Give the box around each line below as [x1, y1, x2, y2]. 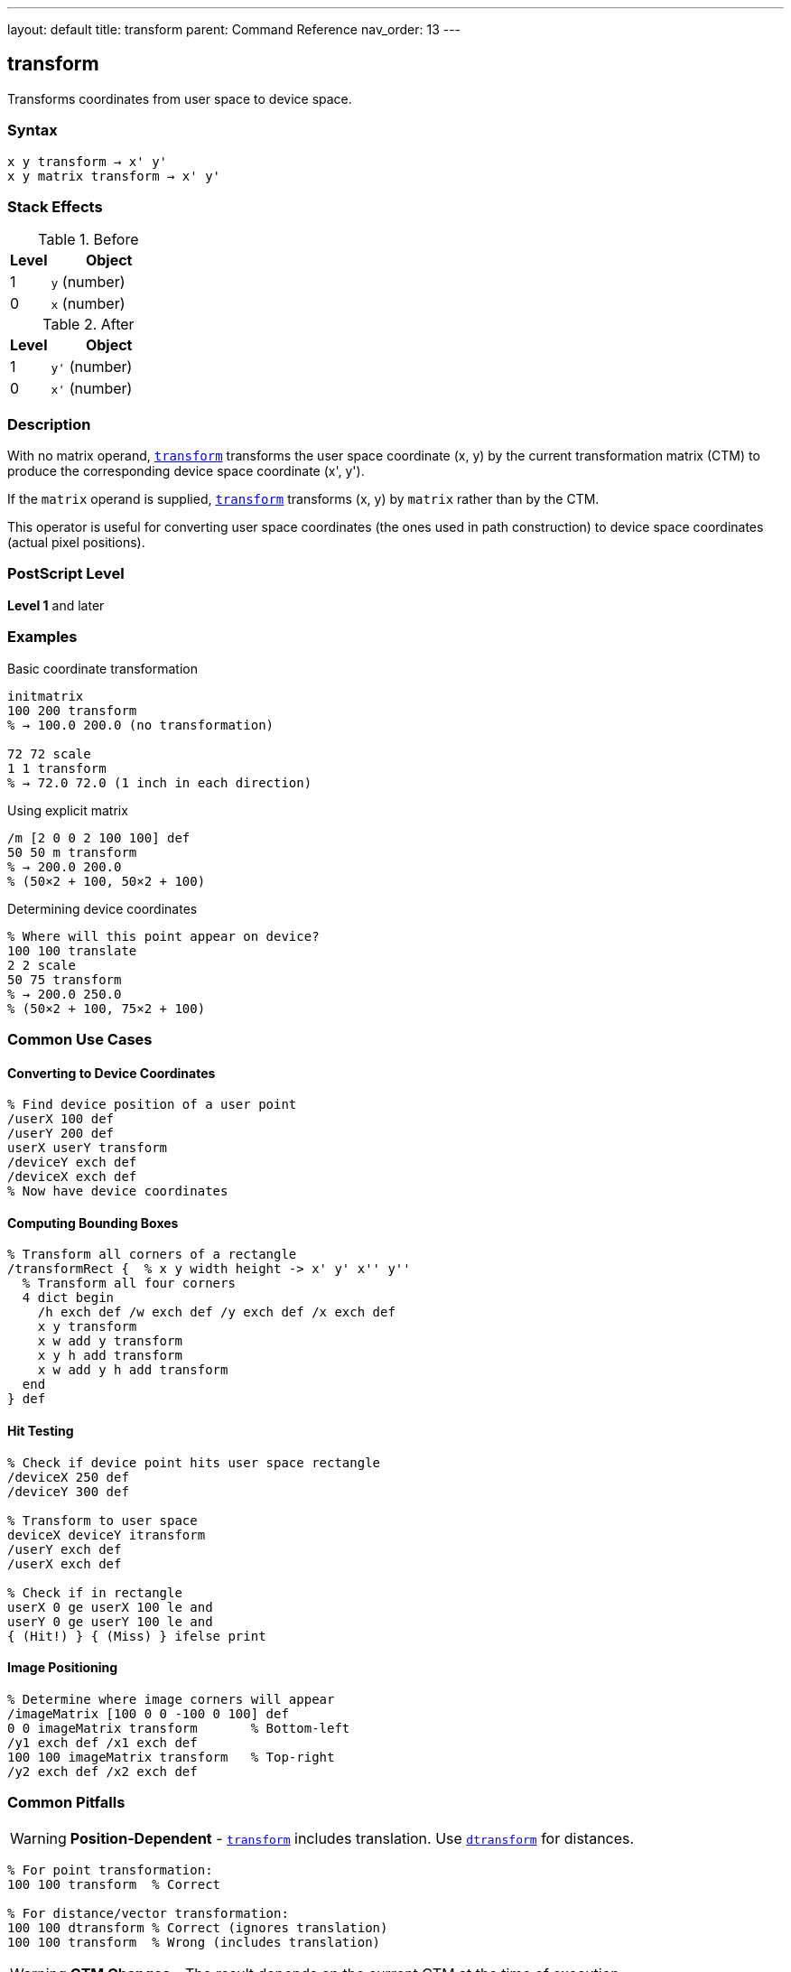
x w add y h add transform [37, 1363, 228, 1378]
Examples [7, 628, 78, 646]
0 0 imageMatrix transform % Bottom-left [7, 1720, 350, 1735]
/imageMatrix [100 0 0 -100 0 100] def [7, 1706, 289, 1721]
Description [7, 414, 91, 433]
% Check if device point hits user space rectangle [7, 1455, 381, 1470]
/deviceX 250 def [7, 1469, 129, 1484]
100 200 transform [7, 702, 137, 718]
